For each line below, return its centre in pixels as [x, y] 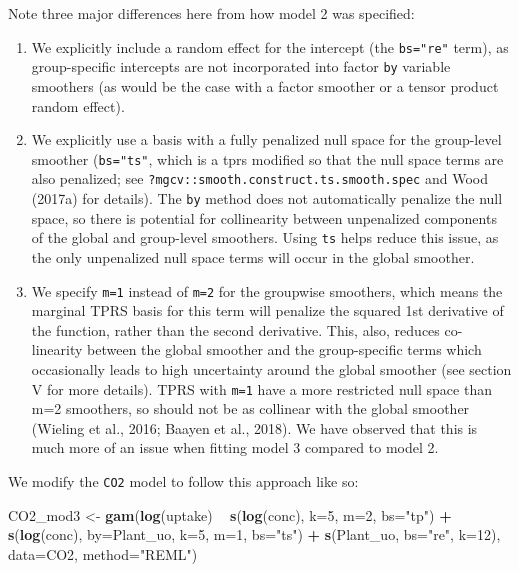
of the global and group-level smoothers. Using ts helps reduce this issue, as [265, 237]
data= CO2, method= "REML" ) [103, 553]
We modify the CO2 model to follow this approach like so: [183, 480]
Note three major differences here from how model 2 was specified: [211, 13]
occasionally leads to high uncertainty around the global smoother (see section [271, 368]
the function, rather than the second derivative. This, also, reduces [235, 329]
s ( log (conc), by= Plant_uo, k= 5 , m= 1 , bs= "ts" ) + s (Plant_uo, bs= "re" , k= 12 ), [254, 534]
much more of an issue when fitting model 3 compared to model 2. [235, 447]
